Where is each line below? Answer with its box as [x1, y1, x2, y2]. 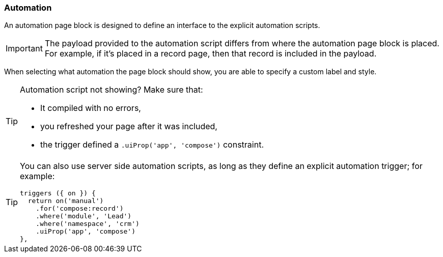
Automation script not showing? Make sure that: [20, 84, 203, 95]
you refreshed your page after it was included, [40, 121, 217, 132]
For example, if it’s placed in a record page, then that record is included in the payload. [44, 48, 377, 59]
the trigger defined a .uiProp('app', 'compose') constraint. [40, 139, 264, 150]
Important [6, 43, 43, 54]
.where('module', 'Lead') [36, 212, 132, 220]
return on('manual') [27, 197, 104, 205]
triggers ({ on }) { [20, 189, 96, 197]
